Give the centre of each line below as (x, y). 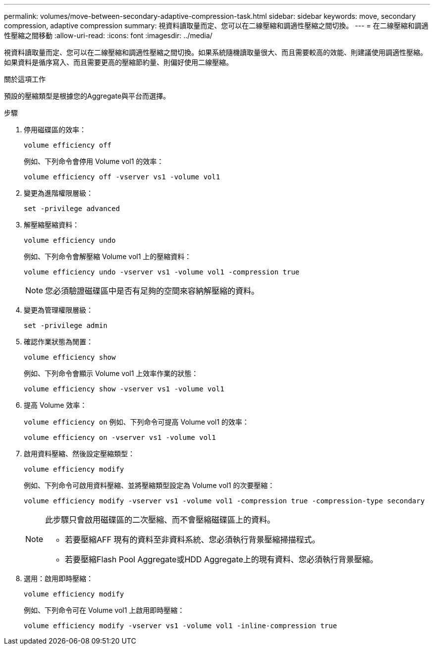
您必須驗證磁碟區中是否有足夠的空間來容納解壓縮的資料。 (152, 291)
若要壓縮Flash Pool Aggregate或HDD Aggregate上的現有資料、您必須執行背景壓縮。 (221, 559)
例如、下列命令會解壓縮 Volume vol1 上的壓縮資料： (108, 256)
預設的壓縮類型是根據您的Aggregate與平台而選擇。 (87, 96)
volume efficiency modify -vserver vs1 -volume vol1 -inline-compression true (181, 626)
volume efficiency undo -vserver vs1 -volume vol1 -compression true (162, 272)
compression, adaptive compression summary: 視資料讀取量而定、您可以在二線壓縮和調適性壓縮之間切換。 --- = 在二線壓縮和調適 (216, 26)
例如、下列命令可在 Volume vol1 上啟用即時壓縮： (104, 610)
